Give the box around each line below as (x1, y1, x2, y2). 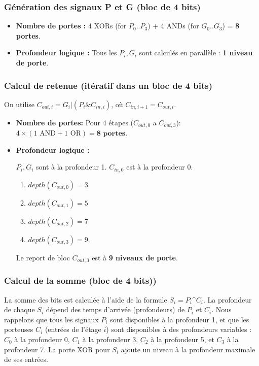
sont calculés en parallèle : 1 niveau (139, 47, 253, 58)
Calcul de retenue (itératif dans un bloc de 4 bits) (4, 79, 212, 91)
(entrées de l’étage (45, 324, 101, 335)
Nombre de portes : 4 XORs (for (16, 20, 127, 31)
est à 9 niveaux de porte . (92, 252, 178, 262)
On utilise (4, 98, 34, 109)
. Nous (211, 304, 232, 315)
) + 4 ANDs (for (147, 20, 199, 31)
